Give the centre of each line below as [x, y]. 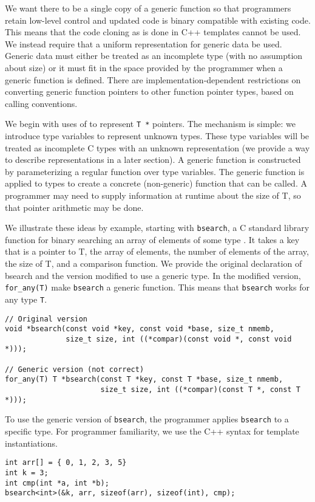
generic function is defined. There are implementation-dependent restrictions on [153, 79]
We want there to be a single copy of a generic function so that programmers [148, 8]
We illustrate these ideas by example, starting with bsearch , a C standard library [157, 228]
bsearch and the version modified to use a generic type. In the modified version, [153, 275]
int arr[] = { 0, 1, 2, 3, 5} [66, 463]
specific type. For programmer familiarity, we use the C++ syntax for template [152, 431]
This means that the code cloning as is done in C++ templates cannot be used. [153, 32]
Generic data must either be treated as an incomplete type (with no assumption [154, 56]
